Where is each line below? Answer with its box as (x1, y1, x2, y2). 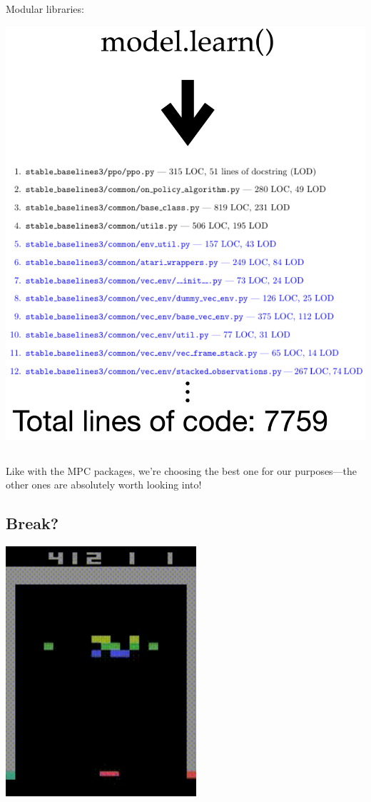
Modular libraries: (6, 1, 84, 16)
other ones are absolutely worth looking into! (6, 477, 202, 492)
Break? (6, 512, 59, 534)
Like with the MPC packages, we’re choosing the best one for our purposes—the (6, 463, 357, 478)
